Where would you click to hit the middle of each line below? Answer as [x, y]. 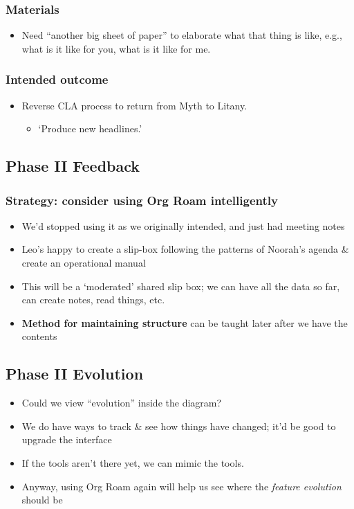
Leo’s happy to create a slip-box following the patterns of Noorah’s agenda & [185, 249]
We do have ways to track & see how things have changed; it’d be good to [179, 426]
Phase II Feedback [73, 166]
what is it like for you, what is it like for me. [116, 48]
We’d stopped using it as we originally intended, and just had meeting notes [183, 225]
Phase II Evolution [75, 374]
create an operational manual [84, 262]
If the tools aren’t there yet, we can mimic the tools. [133, 462]
